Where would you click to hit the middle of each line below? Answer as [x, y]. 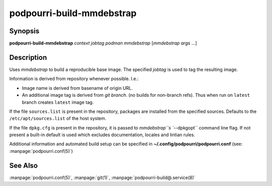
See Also [23, 166]
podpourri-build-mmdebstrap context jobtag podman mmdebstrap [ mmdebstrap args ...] [103, 43]
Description [28, 57]
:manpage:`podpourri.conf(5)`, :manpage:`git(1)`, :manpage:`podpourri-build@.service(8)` [103, 177]
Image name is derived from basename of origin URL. [77, 88]
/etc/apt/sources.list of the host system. [58, 118]
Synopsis [24, 31]
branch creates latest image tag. [58, 102]
